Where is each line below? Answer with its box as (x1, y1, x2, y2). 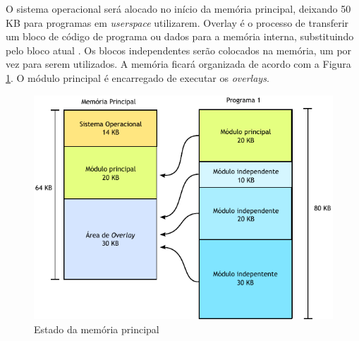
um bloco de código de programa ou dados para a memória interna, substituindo (6, 29, 354, 44)
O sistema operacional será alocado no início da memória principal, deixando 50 (6, 1, 351, 16)
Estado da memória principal (34, 321, 159, 336)
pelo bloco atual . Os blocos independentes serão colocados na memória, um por (6, 42, 352, 57)
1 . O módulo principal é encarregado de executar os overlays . (6, 70, 269, 85)
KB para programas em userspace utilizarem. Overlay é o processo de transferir (6, 15, 349, 30)
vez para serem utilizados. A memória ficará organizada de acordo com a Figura (6, 56, 351, 71)
